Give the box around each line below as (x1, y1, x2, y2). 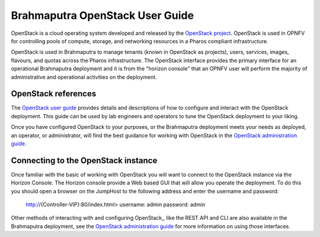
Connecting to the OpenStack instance (11, 155, 158, 165)
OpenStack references (11, 89, 97, 99)
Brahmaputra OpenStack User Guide (11, 9, 194, 22)
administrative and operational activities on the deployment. (11, 73, 157, 80)
